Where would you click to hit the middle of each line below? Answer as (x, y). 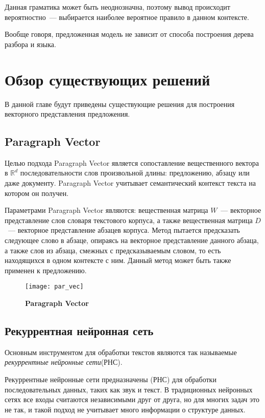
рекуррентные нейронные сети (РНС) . (64, 362)
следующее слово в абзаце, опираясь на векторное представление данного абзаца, (132, 240)
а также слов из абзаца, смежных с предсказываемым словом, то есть (113, 250)
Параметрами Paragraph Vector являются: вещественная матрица (106, 210)
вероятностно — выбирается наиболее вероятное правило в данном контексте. (127, 17)
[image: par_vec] (54, 287)
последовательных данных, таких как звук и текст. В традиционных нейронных (129, 389)
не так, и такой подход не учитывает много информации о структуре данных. (125, 409)
